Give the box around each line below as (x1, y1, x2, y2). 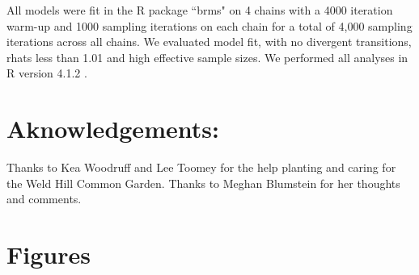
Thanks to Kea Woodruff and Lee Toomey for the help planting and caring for (6, 159, 396, 176)
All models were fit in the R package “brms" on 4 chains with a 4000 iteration (6, 2, 393, 18)
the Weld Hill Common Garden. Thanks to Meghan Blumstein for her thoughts (6, 174, 400, 191)
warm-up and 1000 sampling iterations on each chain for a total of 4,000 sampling (6, 17, 413, 34)
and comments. (6, 190, 82, 207)
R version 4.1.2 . (6, 65, 87, 81)
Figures (6, 238, 91, 271)
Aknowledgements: (6, 112, 219, 145)
